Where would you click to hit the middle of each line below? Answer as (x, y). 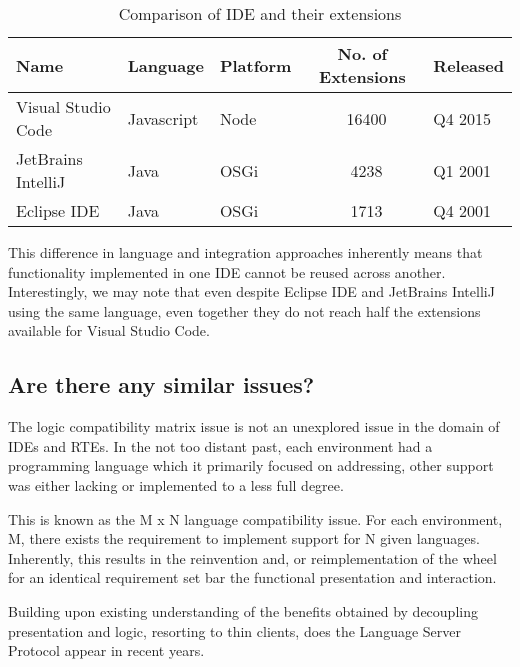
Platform (255, 65)
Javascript (163, 118)
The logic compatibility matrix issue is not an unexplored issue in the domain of (254, 426)
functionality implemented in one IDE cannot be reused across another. (227, 271)
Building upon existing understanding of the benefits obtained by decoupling (243, 610)
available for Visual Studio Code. (109, 330)
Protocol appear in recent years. (106, 650)
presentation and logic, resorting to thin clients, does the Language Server (234, 630)
